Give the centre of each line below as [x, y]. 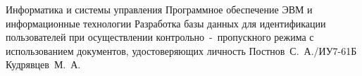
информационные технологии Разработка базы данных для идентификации [166, 23]
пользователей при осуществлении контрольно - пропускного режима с [160, 37]
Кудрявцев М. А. [43, 64]
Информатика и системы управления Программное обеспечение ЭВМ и [159, 9]
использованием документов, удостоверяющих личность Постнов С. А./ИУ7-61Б [181, 50]
